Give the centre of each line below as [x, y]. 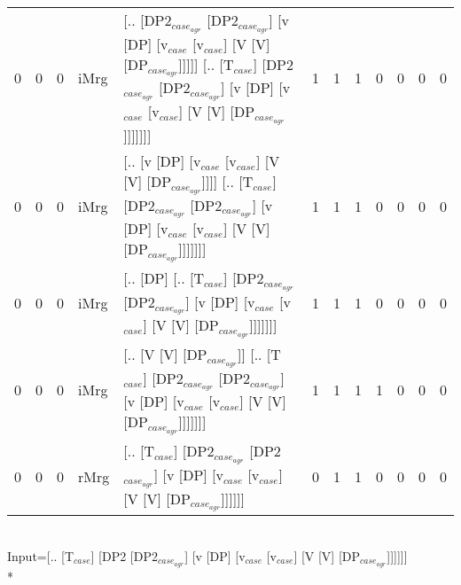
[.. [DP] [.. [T [164, 277]
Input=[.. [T [41, 555]
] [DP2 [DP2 [124, 555]
